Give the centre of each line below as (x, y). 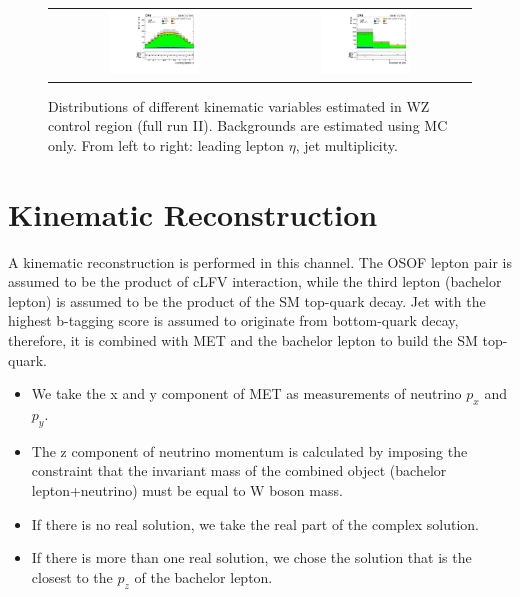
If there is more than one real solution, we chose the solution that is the (251, 557)
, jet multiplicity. (346, 144)
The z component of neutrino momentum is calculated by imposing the (249, 450)
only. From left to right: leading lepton (166, 144)
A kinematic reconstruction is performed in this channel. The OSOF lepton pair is (260, 261)
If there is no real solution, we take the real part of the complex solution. (255, 523)
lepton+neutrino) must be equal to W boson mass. (187, 490)
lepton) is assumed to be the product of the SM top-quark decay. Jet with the (247, 300)
